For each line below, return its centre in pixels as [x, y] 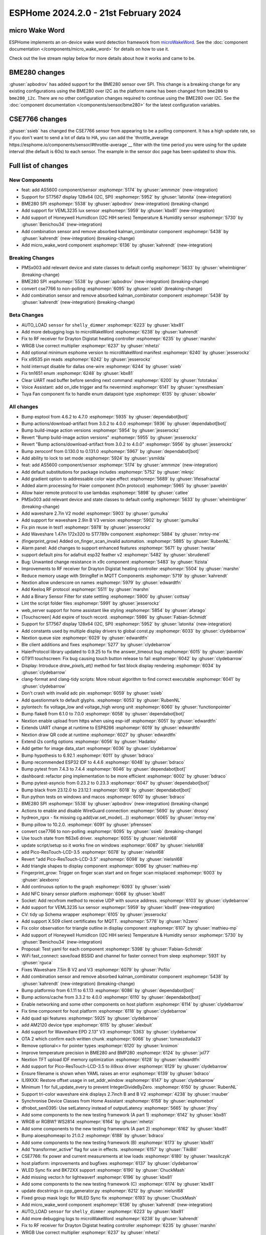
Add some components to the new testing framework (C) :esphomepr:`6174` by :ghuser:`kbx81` [118, 1184]
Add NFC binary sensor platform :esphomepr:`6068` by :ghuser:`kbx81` [94, 894]
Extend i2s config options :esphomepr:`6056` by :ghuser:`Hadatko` [89, 741]
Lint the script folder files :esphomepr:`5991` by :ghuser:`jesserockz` [91, 603]
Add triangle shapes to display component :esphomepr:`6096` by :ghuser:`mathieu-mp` [110, 866]
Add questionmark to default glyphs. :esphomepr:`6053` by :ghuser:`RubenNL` [101, 700]
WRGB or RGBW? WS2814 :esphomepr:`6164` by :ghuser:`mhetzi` [88, 1122]
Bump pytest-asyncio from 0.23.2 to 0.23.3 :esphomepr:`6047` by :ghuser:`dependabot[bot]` [116, 783]
